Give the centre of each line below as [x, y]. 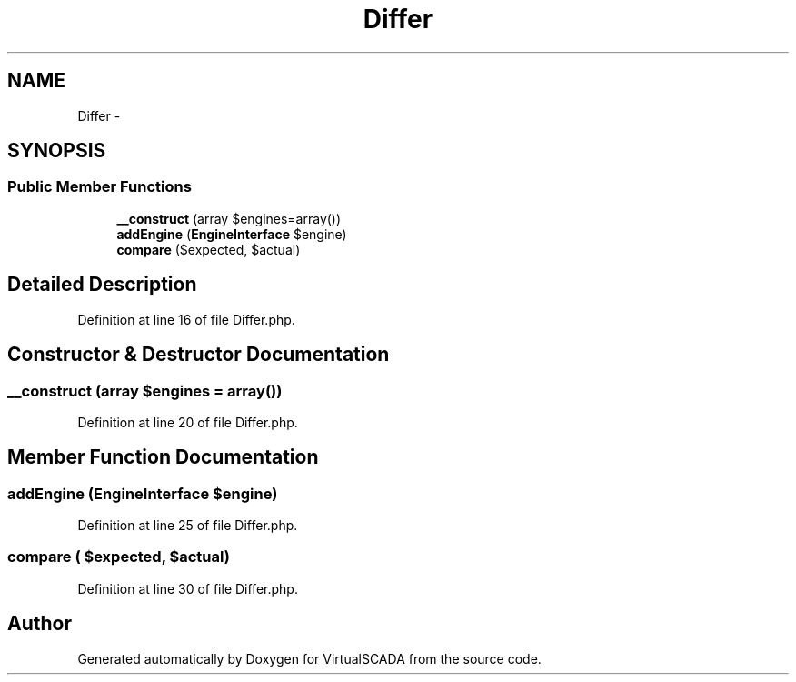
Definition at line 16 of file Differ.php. [186, 319]
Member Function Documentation [163, 457]
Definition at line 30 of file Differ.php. [188, 588]
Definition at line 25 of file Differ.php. [188, 526]
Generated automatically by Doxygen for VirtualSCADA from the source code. [309, 658]
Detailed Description [102, 285]
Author [40, 624]
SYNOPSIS [57, 151]
